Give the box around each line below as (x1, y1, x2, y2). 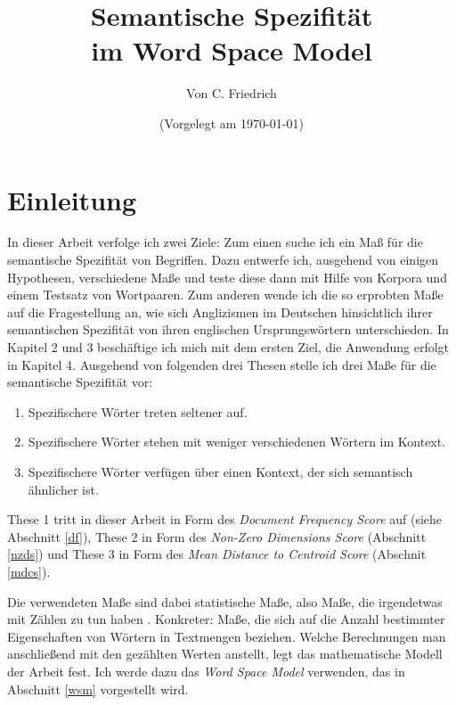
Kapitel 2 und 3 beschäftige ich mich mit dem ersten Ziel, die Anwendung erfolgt (7, 338, 450, 356)
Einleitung (7, 181, 137, 217)
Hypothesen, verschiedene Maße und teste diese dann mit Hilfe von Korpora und (7, 267, 447, 286)
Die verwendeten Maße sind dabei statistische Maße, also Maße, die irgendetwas (7, 592, 443, 611)
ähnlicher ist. (28, 480, 99, 498)
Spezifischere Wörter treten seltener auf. (28, 402, 248, 421)
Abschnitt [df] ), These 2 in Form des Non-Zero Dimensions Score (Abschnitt (7, 527, 427, 545)
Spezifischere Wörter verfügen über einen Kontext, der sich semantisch (28, 462, 413, 480)
